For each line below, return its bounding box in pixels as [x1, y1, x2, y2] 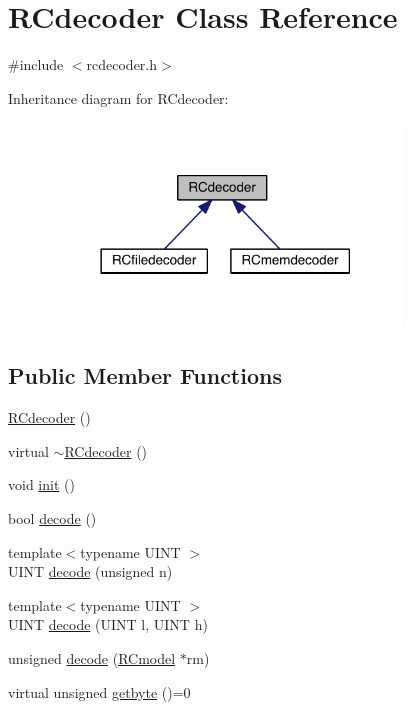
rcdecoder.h [86, 54, 158, 75]
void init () [8, 474, 75, 495]
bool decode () [8, 508, 97, 529]
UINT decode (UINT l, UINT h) [8, 614, 208, 635]
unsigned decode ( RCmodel [8, 647, 176, 668]
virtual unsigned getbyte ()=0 [8, 681, 191, 702]
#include [8, 54, 64, 75]
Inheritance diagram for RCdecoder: [8, 87, 229, 108]
